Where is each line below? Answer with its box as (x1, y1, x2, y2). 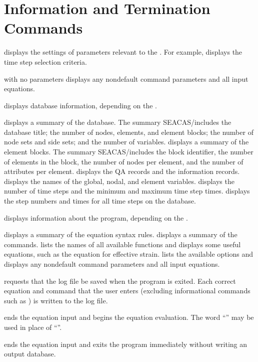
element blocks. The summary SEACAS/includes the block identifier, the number (4, 146, 253, 157)
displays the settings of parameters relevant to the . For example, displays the (4, 47, 242, 57)
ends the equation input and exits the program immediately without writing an (4, 338, 247, 349)
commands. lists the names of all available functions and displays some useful (4, 239, 241, 249)
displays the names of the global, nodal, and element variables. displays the (4, 175, 234, 186)
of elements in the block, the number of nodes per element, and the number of (4, 156, 243, 166)
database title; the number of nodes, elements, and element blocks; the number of (4, 126, 253, 137)
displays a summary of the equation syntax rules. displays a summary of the (4, 229, 237, 240)
